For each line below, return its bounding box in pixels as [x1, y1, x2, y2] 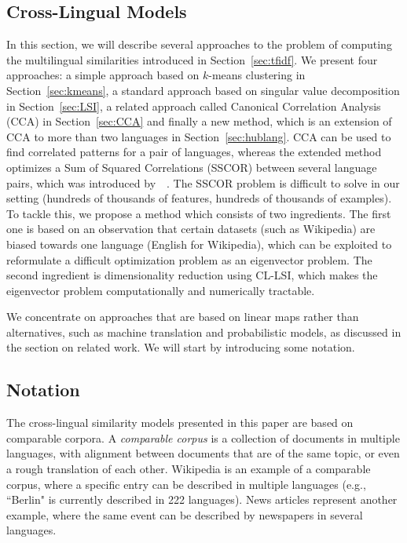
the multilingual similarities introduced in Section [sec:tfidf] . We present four [6, 51, 378, 67]
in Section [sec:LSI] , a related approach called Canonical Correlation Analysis [6, 97, 381, 114]
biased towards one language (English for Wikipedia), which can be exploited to [6, 235, 392, 252]
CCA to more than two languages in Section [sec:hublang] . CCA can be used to [6, 128, 391, 144]
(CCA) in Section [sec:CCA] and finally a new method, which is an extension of [6, 113, 392, 129]
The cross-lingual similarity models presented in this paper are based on [6, 414, 354, 431]
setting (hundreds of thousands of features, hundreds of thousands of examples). [6, 190, 392, 206]
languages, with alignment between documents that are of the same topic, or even [6, 445, 400, 461]
